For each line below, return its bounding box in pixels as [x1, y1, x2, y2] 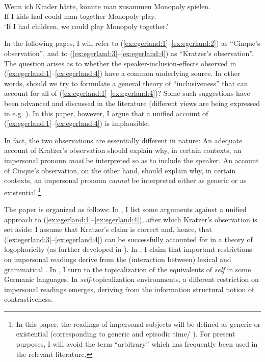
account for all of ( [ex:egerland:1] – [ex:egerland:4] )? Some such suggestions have [4, 88, 250, 98]
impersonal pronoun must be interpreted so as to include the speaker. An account [4, 154, 259, 165]
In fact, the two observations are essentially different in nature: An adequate [4, 135, 243, 145]
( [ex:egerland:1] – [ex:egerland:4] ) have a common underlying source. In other [4, 68, 241, 79]
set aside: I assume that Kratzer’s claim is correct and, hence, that [4, 224, 212, 235]
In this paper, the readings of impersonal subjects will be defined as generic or [16, 318, 261, 329]
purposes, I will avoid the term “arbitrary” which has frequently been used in [16, 339, 258, 349]
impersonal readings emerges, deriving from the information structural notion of [4, 283, 254, 294]
